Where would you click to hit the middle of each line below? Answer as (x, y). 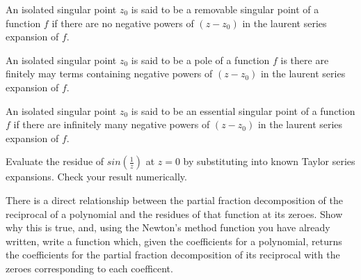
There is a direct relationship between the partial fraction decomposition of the (174, 200)
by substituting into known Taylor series (269, 161)
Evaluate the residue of (55, 161)
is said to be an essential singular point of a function (243, 110)
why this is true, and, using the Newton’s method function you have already (168, 227)
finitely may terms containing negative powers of (109, 73)
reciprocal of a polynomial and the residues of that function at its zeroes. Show (174, 213)
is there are (305, 60)
